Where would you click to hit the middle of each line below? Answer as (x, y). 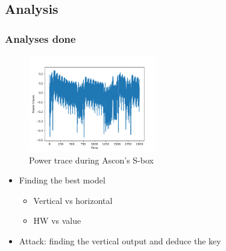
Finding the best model (62, 180)
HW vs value (57, 221)
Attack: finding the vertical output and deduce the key (120, 240)
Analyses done (40, 38)
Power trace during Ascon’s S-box (91, 160)
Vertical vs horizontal (73, 200)
